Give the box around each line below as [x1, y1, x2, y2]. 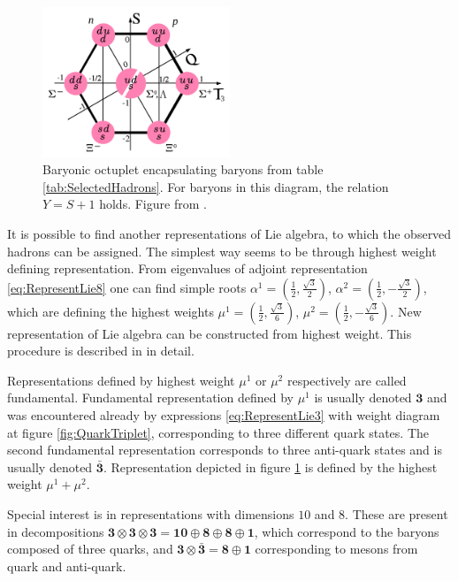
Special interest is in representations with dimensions [7, 505, 294, 524]
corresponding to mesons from [255, 539, 418, 558]
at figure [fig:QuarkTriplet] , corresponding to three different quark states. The [7, 423, 429, 441]
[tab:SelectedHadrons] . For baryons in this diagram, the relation [42, 177, 389, 195]
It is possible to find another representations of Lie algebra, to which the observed [7, 224, 452, 242]
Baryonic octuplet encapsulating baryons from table [42, 160, 324, 179]
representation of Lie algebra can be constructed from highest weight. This [7, 324, 412, 342]
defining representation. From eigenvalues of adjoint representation [7, 259, 368, 278]
